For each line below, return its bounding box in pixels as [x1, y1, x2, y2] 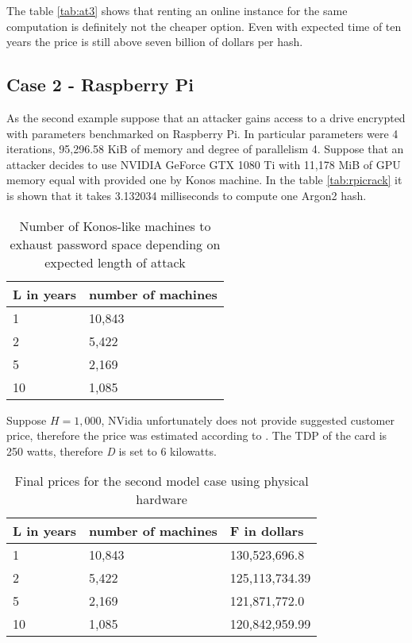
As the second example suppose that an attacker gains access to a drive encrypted [6, 109, 406, 125]
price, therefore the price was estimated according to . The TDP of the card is [6, 427, 387, 444]
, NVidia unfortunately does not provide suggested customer [101, 411, 395, 428]
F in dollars [229, 522, 304, 541]
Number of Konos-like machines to [19, 216, 211, 235]
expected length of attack [44, 252, 186, 271]
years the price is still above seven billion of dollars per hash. [6, 33, 303, 50]
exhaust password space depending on [10, 234, 221, 253]
